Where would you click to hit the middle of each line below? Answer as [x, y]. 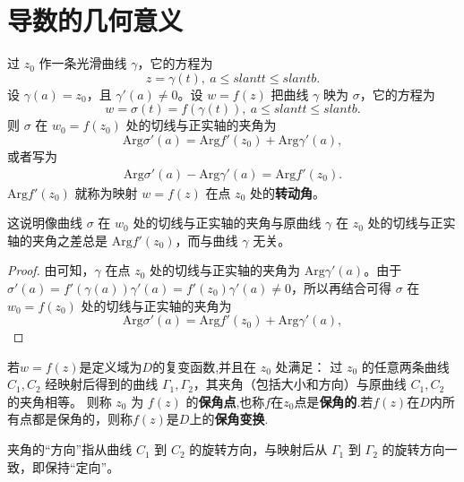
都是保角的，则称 [82, 419]
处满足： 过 [309, 366]
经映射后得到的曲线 [102, 384]
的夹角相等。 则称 [60, 401]
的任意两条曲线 [405, 366]
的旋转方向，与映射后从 [258, 449]
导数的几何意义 [95, 20]
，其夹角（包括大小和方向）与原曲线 [300, 384]
